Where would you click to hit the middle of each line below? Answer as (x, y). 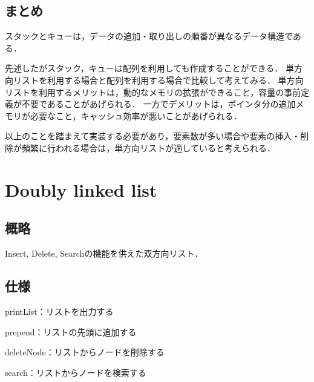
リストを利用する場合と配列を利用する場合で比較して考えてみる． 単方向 (158, 80)
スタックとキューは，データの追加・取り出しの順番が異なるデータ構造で (149, 36)
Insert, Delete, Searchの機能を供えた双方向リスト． (104, 253)
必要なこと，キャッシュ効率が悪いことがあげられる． (136, 115)
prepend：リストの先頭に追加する (71, 331)
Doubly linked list (81, 189)
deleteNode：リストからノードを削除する (85, 352)
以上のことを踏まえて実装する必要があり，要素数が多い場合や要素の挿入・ (153, 136)
